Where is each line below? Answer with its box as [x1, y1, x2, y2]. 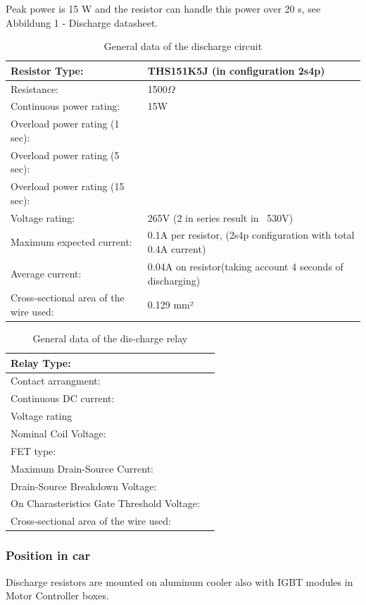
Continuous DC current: [11, 391, 115, 406]
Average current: [11, 266, 82, 280]
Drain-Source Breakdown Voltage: [11, 478, 157, 493]
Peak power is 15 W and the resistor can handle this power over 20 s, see [6, 1, 321, 15]
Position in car [6, 547, 91, 564]
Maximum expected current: [11, 235, 132, 249]
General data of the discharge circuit [103, 39, 263, 54]
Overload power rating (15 [11, 179, 125, 194]
